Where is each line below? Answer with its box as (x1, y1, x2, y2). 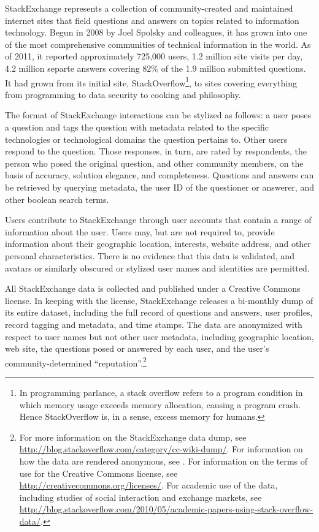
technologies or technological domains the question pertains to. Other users (5, 132, 288, 145)
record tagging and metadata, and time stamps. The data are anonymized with (5, 317, 302, 330)
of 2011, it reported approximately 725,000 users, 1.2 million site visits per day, (5, 50, 303, 63)
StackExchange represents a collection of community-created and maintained (5, 2, 293, 14)
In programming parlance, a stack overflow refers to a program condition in (19, 386, 303, 398)
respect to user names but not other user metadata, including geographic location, (5, 330, 314, 343)
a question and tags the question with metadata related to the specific (5, 121, 269, 133)
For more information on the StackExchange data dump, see (19, 430, 247, 443)
